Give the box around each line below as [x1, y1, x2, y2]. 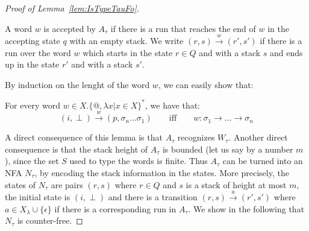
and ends [270, 46, 303, 59]
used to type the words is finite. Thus [69, 154, 208, 167]
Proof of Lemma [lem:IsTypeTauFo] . [5, 2, 140, 14]
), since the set [5, 154, 59, 167]
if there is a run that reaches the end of [110, 22, 256, 34]
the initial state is [5, 191, 70, 203]
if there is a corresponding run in [54, 202, 176, 215]
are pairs [51, 178, 83, 191]
